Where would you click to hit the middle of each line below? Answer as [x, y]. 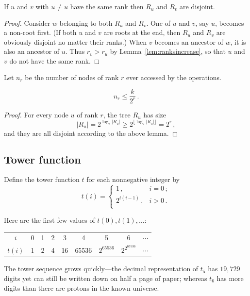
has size [155, 114]
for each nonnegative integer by [133, 179]
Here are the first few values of [50, 220]
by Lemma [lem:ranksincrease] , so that [168, 51]
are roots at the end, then [142, 32]
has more [230, 278]
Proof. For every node [36, 114]
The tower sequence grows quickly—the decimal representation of [101, 269]
